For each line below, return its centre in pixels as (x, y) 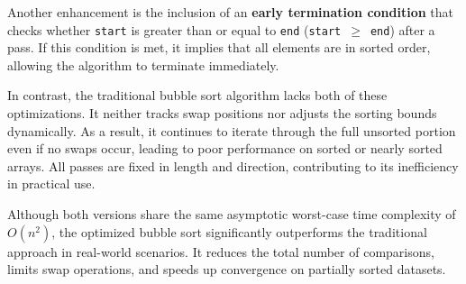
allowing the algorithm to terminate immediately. (143, 64)
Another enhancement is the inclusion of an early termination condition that (231, 12)
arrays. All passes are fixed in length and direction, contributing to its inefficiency (233, 165)
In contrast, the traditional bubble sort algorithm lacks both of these (197, 95)
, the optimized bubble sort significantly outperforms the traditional (239, 231)
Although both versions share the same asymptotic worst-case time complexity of (232, 214)
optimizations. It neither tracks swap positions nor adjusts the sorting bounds (222, 113)
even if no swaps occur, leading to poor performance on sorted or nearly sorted (225, 148)
